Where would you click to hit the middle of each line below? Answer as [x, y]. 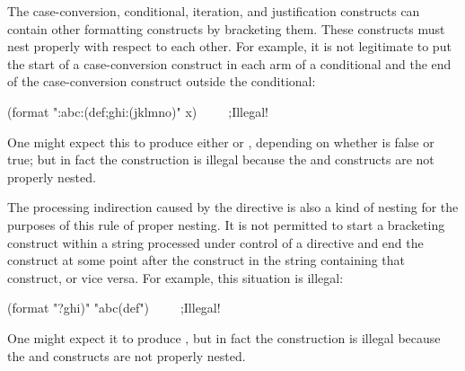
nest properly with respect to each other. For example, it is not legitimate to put [229, 46]
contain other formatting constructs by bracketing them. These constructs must [226, 28]
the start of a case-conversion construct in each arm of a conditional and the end [229, 63]
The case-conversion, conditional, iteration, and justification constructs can [214, 11]
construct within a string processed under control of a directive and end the [215, 242]
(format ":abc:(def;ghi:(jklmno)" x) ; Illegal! [138, 111]
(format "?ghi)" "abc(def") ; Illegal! [114, 308]
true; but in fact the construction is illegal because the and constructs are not [221, 159]
